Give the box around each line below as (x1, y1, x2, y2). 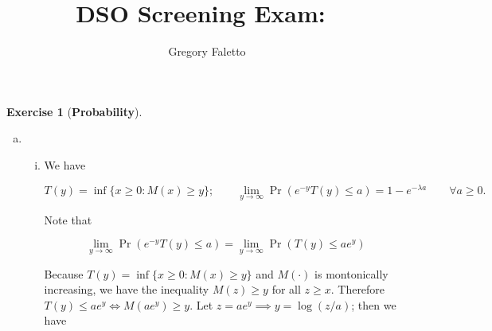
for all (271, 281, 301, 298)
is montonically (314, 265, 389, 282)
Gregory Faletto (168, 43, 246, 60)
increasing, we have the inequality (44, 281, 209, 298)
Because (44, 265, 84, 282)
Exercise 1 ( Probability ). (6, 103, 143, 119)
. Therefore (330, 281, 385, 298)
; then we (351, 296, 396, 313)
